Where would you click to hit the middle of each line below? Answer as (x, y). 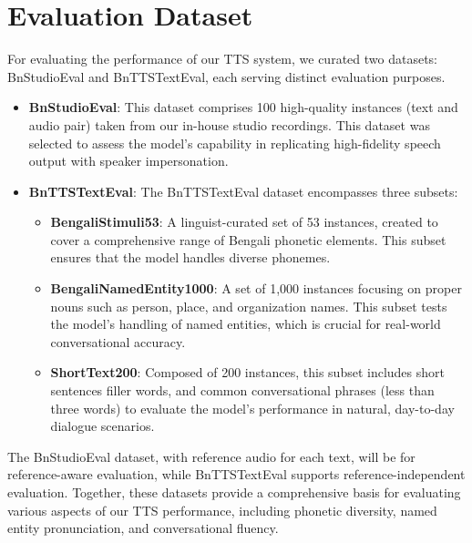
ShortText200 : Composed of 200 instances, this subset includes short (247, 372)
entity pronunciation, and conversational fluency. (143, 528)
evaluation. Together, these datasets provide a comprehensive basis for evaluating (234, 492)
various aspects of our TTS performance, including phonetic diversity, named (222, 510)
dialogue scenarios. (103, 426)
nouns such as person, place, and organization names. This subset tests (249, 306)
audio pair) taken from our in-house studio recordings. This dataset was (229, 124)
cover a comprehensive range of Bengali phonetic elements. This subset (248, 239)
